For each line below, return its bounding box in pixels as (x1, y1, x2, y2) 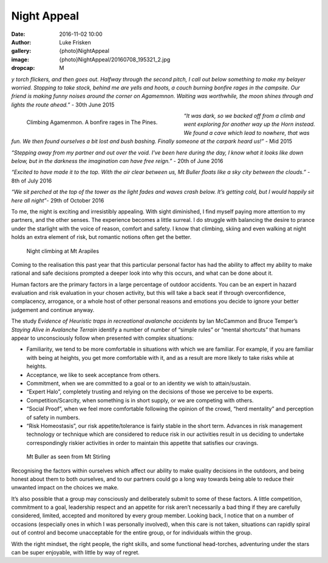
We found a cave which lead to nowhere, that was (183, 129, 310, 136)
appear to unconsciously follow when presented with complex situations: (11, 334, 194, 342)
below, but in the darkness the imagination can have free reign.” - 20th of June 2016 (11, 157, 224, 165)
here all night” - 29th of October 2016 (11, 196, 104, 204)
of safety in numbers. (26, 413, 80, 421)
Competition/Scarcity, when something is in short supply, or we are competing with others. (26, 396, 254, 404)
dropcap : (11, 64, 35, 72)
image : (11, 55, 30, 63)
